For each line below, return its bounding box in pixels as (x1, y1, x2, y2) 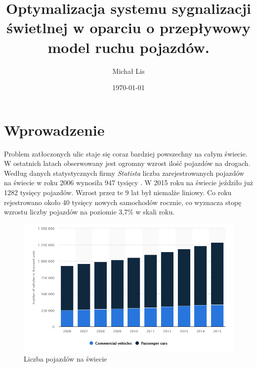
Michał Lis (112, 65, 145, 76)
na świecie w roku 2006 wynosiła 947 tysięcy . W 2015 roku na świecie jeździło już (4, 177, 254, 188)
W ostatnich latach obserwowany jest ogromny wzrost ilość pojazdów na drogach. (4, 158, 251, 168)
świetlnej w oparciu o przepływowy (6, 17, 251, 38)
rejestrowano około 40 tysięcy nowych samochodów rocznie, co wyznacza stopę (4, 197, 242, 207)
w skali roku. (135, 207, 175, 217)
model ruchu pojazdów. (47, 37, 210, 57)
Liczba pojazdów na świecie (24, 353, 107, 364)
